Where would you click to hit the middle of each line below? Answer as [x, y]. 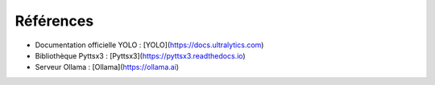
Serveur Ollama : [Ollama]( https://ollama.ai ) [107, 67]
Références [54, 21]
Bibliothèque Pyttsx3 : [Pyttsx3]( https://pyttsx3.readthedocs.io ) [140, 55]
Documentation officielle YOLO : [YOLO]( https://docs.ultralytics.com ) [149, 45]
